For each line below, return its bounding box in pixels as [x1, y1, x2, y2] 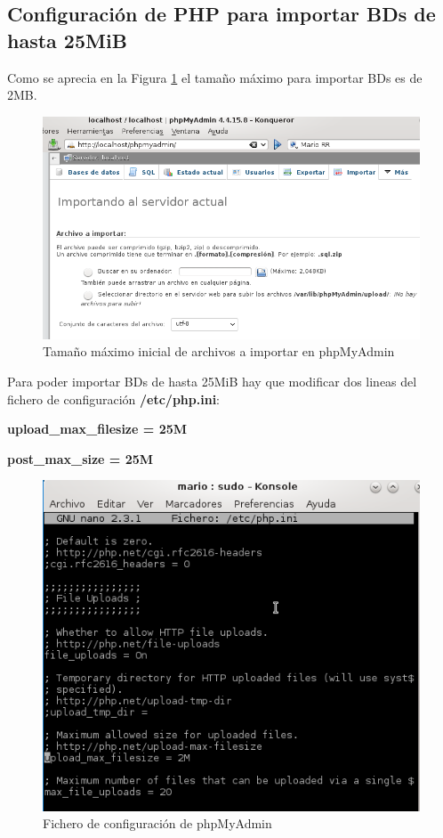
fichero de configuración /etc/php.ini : [7, 389, 221, 408]
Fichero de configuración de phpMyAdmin [43, 814, 272, 833]
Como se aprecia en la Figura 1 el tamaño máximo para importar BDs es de [7, 68, 423, 86]
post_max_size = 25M [7, 449, 154, 468]
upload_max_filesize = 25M [7, 419, 188, 438]
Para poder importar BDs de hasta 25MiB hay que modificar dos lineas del [7, 372, 417, 390]
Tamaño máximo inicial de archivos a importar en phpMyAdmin [43, 342, 395, 361]
